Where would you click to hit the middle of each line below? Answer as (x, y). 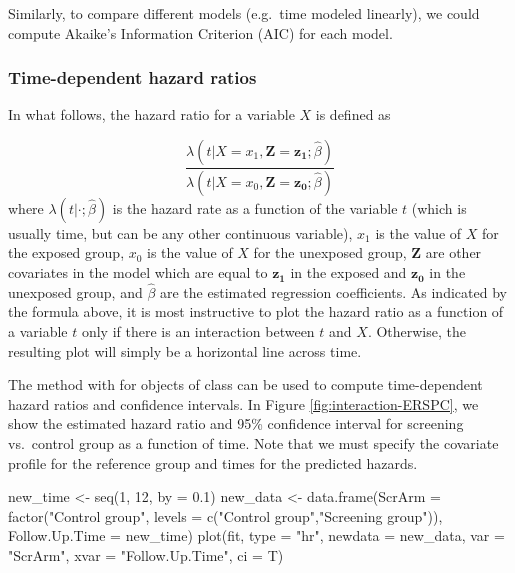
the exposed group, (66, 252)
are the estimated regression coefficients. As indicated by (333, 291)
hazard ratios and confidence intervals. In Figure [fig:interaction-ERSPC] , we (243, 403)
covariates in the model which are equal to (138, 272)
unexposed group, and (75, 291)
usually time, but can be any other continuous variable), (180, 232)
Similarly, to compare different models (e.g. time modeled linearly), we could (244, 13)
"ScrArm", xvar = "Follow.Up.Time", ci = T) (146, 555)
